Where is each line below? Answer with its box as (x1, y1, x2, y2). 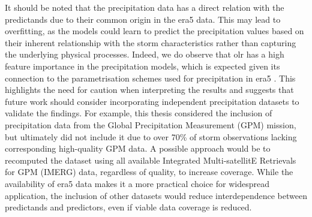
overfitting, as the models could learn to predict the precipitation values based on (5, 25, 304, 37)
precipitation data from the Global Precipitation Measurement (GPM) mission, (5, 118, 296, 131)
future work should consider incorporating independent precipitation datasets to (5, 95, 299, 107)
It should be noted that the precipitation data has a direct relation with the (5, 1, 284, 13)
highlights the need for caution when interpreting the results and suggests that (5, 83, 294, 96)
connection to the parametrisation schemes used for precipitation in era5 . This (5, 71, 296, 84)
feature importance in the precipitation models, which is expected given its (5, 59, 280, 72)
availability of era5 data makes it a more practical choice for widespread (5, 177, 269, 189)
